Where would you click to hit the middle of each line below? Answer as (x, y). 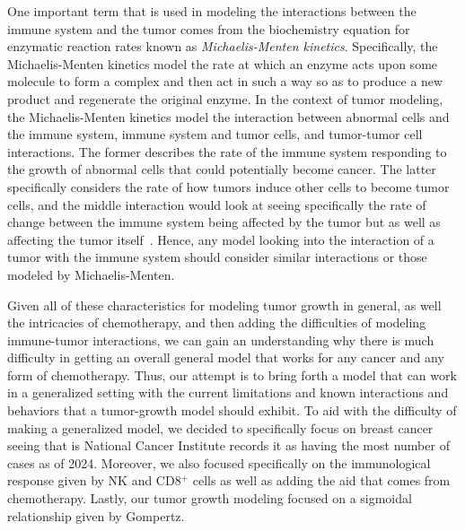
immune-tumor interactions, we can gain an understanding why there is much (221, 339)
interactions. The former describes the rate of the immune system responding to (227, 151)
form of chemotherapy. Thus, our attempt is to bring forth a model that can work (232, 374)
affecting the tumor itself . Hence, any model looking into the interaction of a (221, 239)
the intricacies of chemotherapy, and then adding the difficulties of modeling (217, 322)
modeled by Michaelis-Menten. (91, 274)
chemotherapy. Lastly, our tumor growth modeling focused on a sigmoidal (210, 498)
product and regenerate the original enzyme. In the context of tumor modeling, (225, 98)
